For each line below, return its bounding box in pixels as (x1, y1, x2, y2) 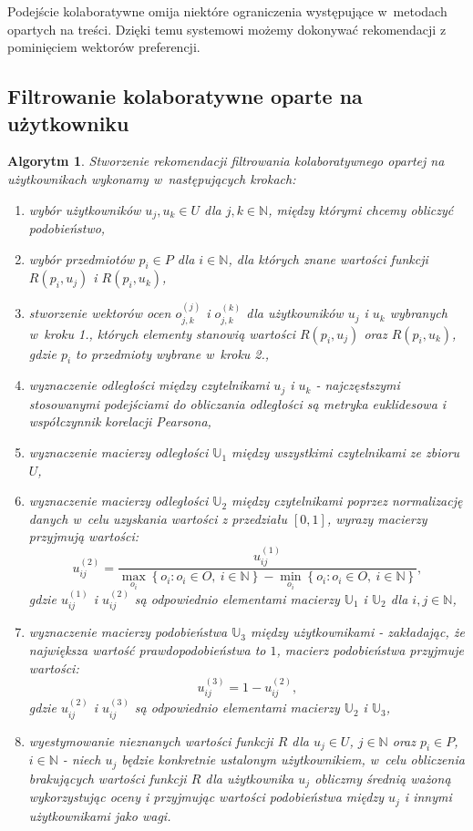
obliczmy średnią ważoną (314, 768, 451, 787)
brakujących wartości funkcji (28, 768, 187, 787)
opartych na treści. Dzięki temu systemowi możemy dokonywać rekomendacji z (7, 19, 447, 38)
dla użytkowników (246, 303, 344, 323)
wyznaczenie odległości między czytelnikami (28, 375, 270, 395)
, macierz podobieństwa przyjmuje (276, 641, 464, 659)
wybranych (389, 303, 447, 323)
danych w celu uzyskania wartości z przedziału (28, 508, 288, 528)
